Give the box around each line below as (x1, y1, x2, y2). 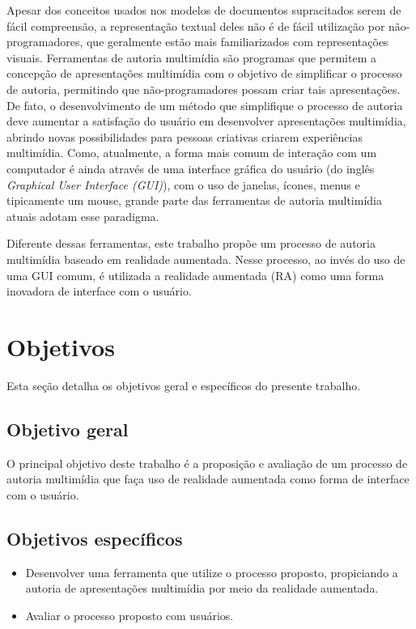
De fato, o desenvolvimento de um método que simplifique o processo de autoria (6, 96, 403, 113)
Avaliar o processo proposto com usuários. (25, 606, 234, 623)
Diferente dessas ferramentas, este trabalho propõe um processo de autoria (6, 235, 376, 252)
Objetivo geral (6, 416, 129, 441)
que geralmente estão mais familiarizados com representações (86, 33, 388, 50)
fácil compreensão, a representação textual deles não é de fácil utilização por (6, 17, 385, 34)
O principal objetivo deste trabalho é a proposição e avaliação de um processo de (6, 454, 408, 471)
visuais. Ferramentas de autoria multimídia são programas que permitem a (6, 49, 376, 66)
